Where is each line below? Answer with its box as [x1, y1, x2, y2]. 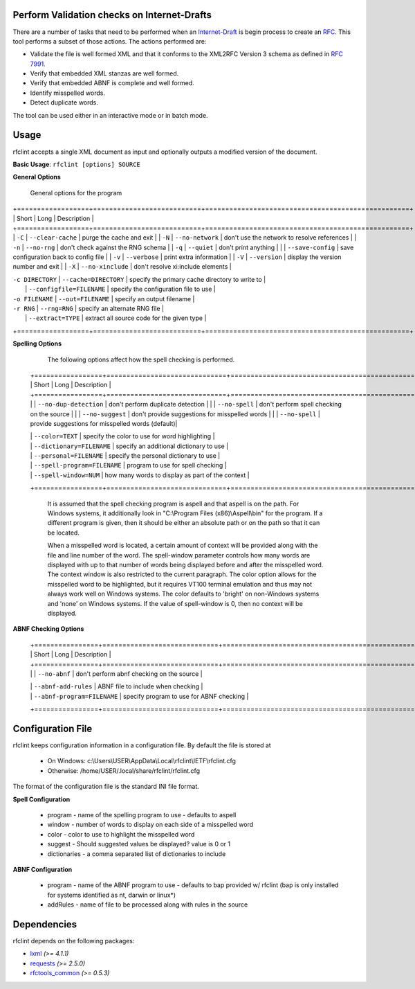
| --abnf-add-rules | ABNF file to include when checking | [30, 682, 203, 690]
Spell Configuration [12, 795, 71, 803]
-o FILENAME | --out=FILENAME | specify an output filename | [12, 294, 195, 303]
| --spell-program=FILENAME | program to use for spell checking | [30, 461, 228, 470]
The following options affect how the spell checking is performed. [47, 355, 235, 364]
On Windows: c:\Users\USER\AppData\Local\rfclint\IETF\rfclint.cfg [47, 757, 237, 765]
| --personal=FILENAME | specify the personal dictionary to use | [30, 452, 221, 460]
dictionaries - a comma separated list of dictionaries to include [47, 849, 226, 858]
